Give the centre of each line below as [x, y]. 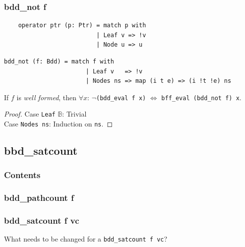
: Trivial [74, 114]
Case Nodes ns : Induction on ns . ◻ [59, 124]
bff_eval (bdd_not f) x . [201, 97]
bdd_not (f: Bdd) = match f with [59, 62]
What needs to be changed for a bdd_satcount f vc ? [86, 239]
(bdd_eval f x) [121, 98]
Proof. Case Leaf [30, 114]
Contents [22, 175]
